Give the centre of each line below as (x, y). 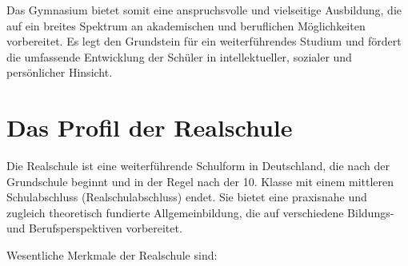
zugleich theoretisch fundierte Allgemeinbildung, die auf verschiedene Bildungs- (200, 212)
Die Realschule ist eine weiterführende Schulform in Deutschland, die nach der (198, 166)
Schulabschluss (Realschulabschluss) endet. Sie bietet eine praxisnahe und (187, 197)
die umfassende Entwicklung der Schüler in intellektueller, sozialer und (179, 56)
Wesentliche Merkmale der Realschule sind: (112, 255)
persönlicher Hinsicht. (60, 72)
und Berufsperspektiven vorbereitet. (94, 228)
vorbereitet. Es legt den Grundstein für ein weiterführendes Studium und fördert (204, 41)
